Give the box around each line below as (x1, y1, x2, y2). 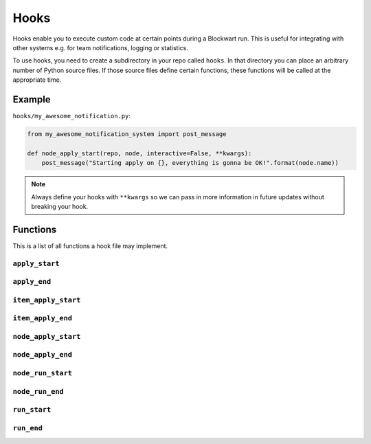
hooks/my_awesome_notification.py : (12, 112, 131, 120)
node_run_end (12, 387, 65, 396)
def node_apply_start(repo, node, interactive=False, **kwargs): (27, 149, 252, 157)
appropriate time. (12, 76, 62, 84)
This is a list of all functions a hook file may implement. (12, 241, 168, 250)
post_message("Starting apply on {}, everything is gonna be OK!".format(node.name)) (41, 159, 339, 167)
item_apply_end (12, 313, 72, 323)
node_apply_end (12, 351, 72, 359)
